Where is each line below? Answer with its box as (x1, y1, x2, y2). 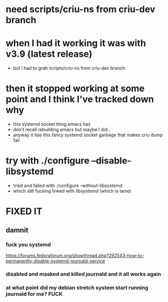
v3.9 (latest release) (6, 48, 93, 60)
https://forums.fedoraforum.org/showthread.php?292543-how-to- (6, 252, 145, 258)
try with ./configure (6, 155, 90, 167)
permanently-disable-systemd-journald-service (6, 257, 105, 264)
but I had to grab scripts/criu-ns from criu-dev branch (13, 65, 125, 71)
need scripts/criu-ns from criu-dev (6, 4, 156, 15)
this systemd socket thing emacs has (13, 121, 91, 127)
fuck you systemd (6, 241, 51, 248)
